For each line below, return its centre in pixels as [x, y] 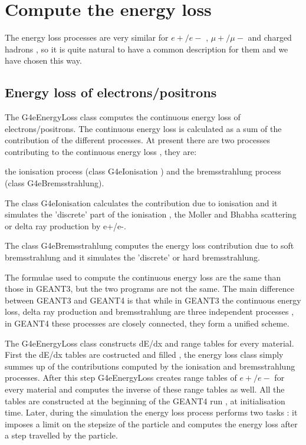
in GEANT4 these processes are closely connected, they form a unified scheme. [147, 323]
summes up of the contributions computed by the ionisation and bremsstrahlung [150, 366]
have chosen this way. [43, 60]
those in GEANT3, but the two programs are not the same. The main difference [150, 289]
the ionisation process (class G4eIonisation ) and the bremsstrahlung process [143, 171]
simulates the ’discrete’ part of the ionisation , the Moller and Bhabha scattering [151, 214]
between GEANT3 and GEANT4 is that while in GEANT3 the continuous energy [153, 300]
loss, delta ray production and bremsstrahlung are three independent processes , [149, 311]
